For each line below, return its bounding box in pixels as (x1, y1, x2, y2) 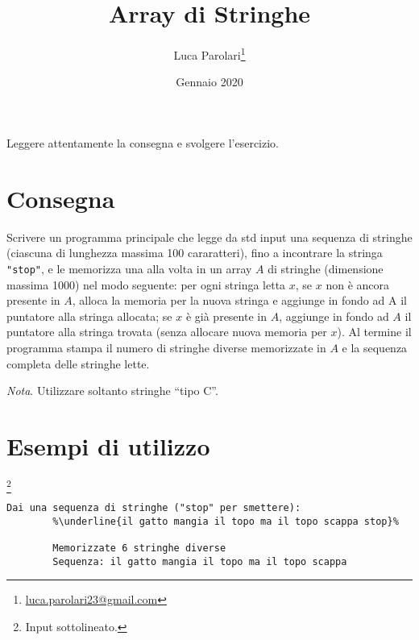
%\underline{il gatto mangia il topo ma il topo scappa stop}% (52, 515, 399, 527)
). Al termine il (337, 323, 412, 340)
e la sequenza (342, 339, 408, 355)
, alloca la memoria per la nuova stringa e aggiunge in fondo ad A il (72, 292, 407, 309)
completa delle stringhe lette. (6, 355, 150, 372)
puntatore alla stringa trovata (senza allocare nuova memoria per (6, 323, 327, 340)
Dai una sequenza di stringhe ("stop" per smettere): (6, 502, 301, 514)
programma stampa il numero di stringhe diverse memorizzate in (6, 339, 326, 355)
